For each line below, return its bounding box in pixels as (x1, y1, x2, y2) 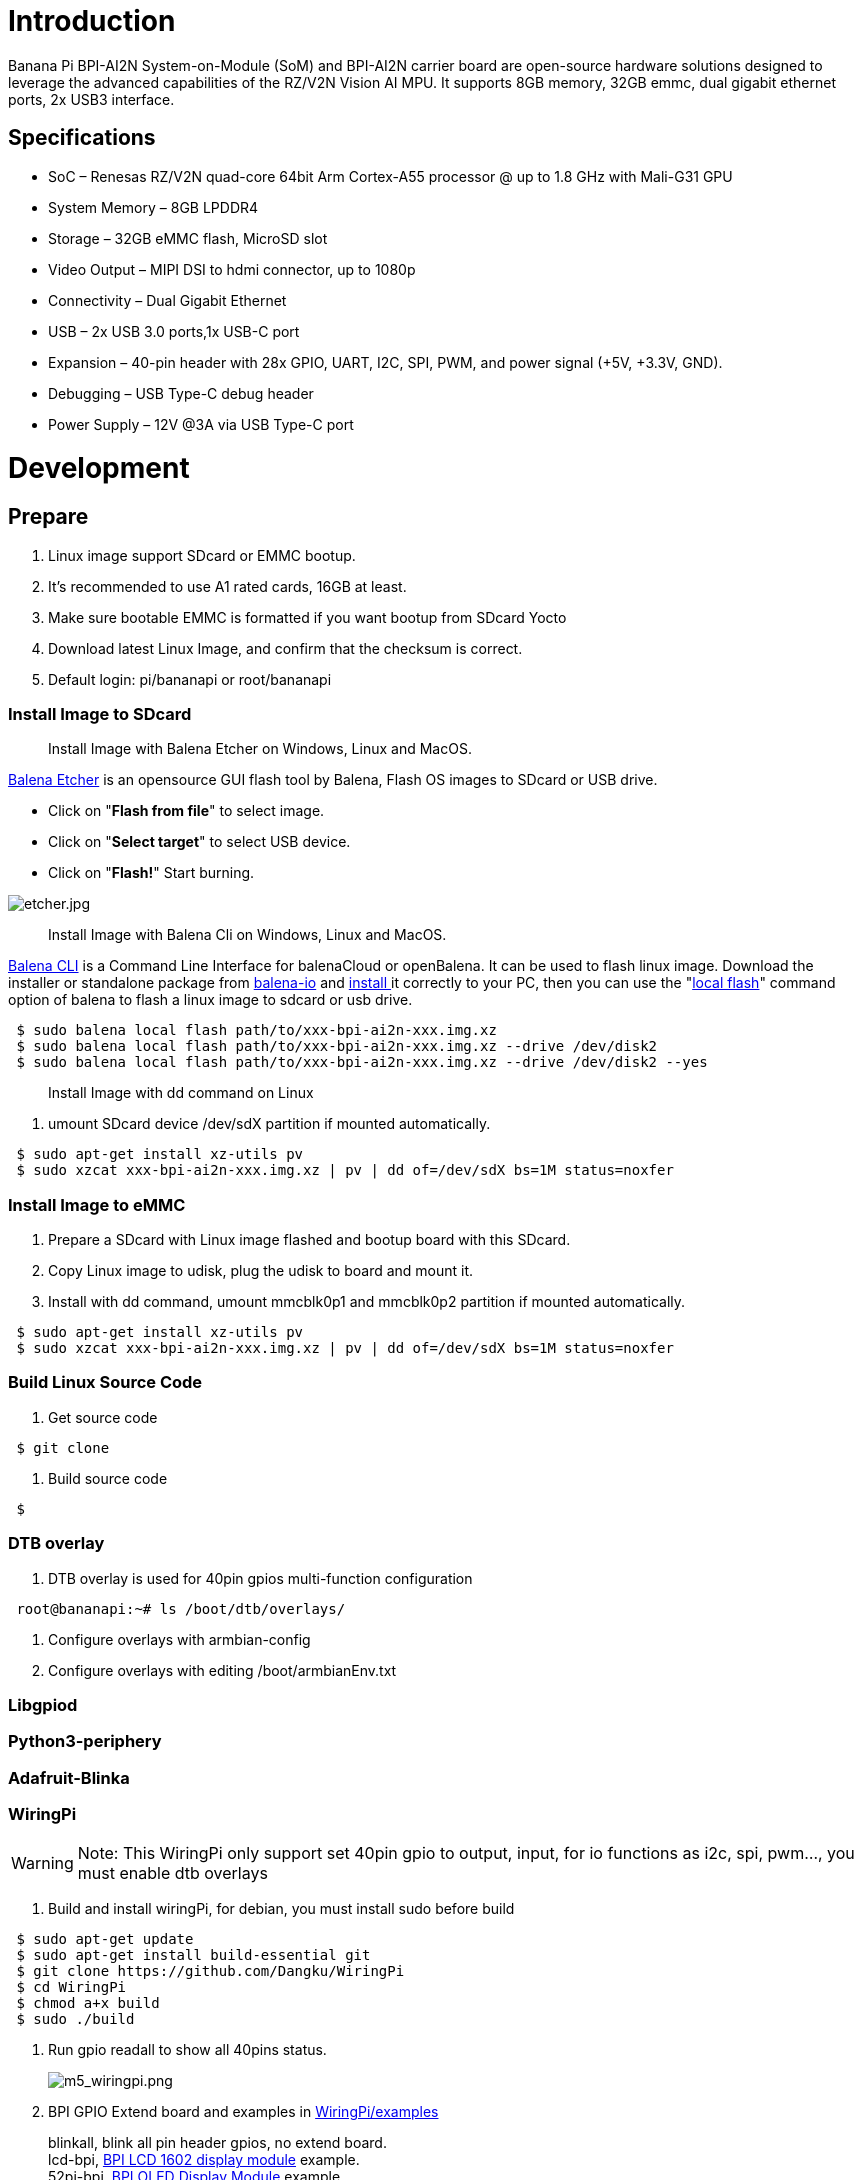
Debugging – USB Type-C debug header (48, 384, 314, 402)
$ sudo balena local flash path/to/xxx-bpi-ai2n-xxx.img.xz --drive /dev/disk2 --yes (16, 1054, 708, 1071)
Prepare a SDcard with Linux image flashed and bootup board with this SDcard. (48, 1231, 571, 1249)
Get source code (48, 1408, 158, 1426)
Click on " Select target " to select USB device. (48, 833, 351, 851)
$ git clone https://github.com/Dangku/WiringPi (16, 1963, 405, 1980)
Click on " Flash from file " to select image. (48, 802, 325, 820)
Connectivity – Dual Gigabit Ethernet (48, 291, 287, 309)
